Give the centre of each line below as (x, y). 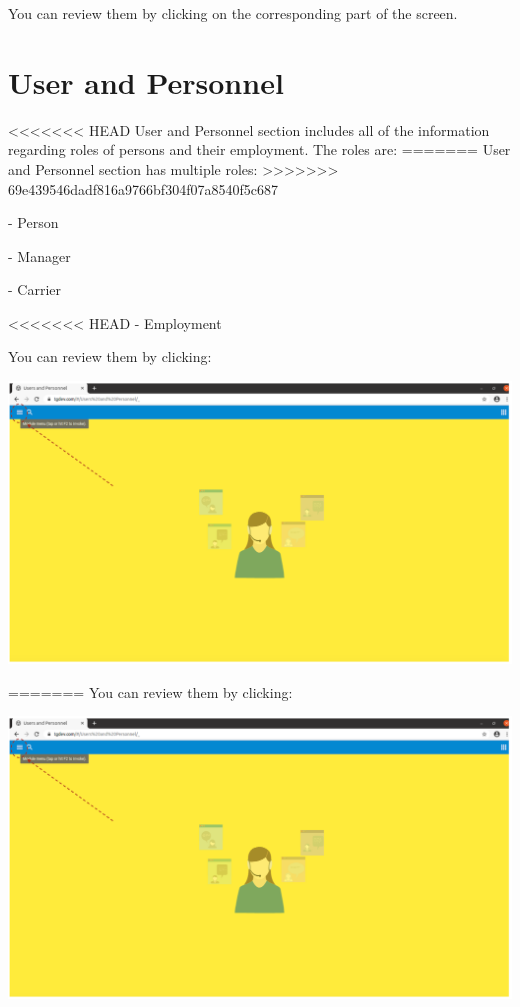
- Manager (39, 255)
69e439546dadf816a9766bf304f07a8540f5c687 (143, 188)
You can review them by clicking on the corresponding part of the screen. (233, 13)
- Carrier (35, 289)
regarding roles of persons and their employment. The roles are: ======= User (259, 149)
